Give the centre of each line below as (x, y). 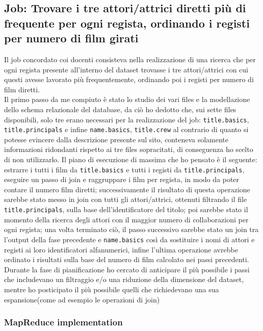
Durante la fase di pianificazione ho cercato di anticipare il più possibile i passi (127, 269)
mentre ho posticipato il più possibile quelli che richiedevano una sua (112, 289)
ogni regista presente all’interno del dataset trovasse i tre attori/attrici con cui (126, 69)
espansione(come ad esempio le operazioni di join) (82, 299)
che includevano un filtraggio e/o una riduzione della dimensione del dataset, (124, 279)
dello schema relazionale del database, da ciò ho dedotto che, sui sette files (120, 109)
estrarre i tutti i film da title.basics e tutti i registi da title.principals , (124, 169)
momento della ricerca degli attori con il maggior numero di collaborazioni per (126, 219)
